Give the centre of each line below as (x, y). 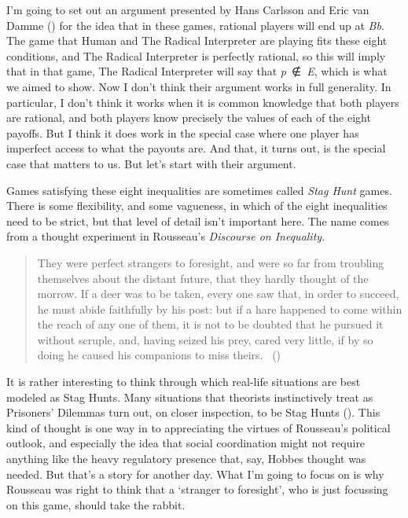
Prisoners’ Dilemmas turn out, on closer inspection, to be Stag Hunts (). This (193, 412)
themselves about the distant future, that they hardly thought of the (203, 278)
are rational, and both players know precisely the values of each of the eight (189, 118)
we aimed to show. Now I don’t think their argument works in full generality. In (199, 86)
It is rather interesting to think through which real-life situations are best (184, 382)
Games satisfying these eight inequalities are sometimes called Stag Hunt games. (199, 190)
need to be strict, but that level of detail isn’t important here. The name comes (198, 220)
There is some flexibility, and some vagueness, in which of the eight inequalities (197, 206)
